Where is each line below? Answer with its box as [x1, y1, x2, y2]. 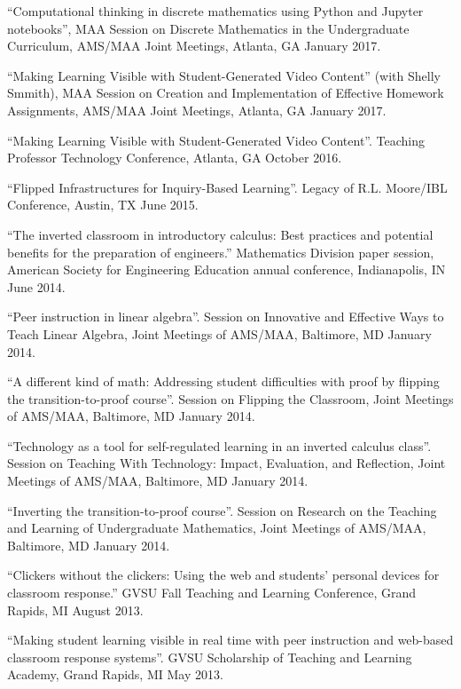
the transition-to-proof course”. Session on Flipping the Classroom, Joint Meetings [7, 389, 454, 408]
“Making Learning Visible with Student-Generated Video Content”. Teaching [7, 131, 426, 149]
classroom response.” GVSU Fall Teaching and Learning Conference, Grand [7, 583, 417, 602]
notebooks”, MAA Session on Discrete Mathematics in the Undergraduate [7, 19, 410, 37]
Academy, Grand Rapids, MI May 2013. [7, 665, 223, 684]
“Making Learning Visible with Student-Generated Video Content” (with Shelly [7, 66, 441, 84]
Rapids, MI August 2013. [7, 600, 144, 619]
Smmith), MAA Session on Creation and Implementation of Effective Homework [7, 83, 444, 102]
